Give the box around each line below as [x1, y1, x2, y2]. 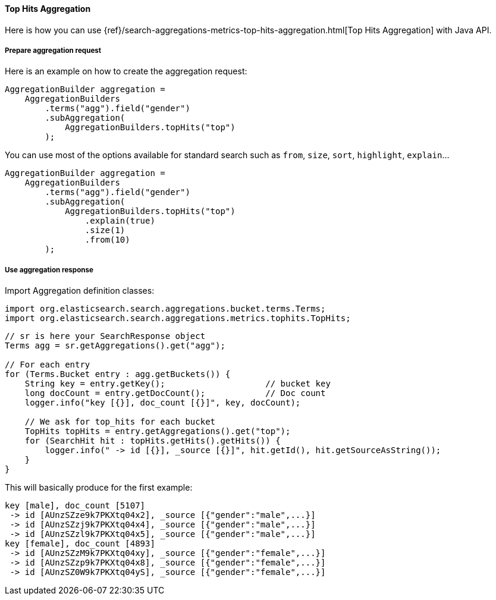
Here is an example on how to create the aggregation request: [5, 66, 247, 77]
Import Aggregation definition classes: [5, 285, 155, 296]
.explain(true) [84, 216, 155, 226]
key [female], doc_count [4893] [5, 539, 155, 549]
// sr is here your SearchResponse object [5, 331, 206, 341]
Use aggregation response [5, 265, 93, 274]
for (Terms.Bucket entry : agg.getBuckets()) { [5, 369, 231, 379]
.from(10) [84, 235, 130, 245]
